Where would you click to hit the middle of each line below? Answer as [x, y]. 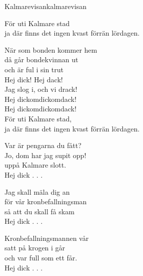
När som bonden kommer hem [51, 49]
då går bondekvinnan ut [41, 59]
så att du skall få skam [39, 211]
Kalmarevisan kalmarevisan [45, 6]
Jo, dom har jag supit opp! [45, 155]
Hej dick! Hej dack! [34, 79]
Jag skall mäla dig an [37, 191]
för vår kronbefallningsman [46, 201]
